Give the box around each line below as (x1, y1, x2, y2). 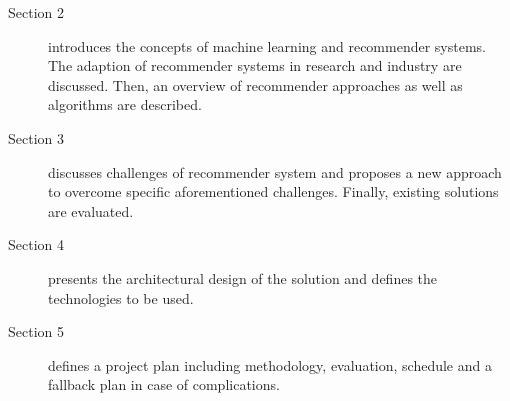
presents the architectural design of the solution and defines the (48, 267, 438, 288)
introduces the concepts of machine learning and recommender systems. (48, 35, 487, 56)
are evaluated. (48, 200, 134, 221)
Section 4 (8, 234, 64, 255)
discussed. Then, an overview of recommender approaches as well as (48, 74, 463, 95)
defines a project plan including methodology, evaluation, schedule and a (48, 354, 492, 375)
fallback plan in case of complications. (48, 374, 280, 395)
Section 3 (8, 127, 64, 148)
